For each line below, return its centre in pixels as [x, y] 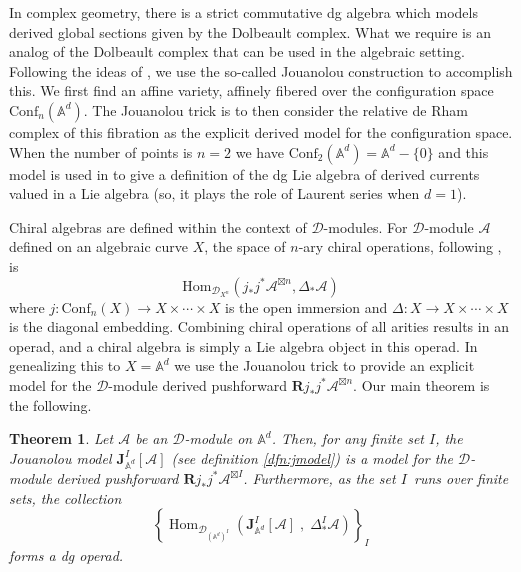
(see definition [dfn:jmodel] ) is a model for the [312, 457]
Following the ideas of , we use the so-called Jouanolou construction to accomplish [261, 70]
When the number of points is [101, 151]
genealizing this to [65, 365]
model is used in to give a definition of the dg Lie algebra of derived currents [244, 173]
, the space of [245, 246]
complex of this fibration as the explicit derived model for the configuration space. [261, 131]
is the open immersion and [306, 306]
